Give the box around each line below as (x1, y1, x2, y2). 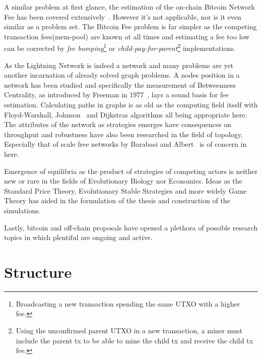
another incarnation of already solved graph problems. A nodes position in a (4, 70, 240, 80)
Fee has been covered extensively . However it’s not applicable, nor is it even (4, 11, 241, 22)
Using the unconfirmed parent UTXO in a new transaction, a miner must (16, 325, 242, 336)
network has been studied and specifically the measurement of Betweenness (4, 79, 236, 90)
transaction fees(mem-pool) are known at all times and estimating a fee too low (4, 31, 250, 41)
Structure (4, 261, 72, 282)
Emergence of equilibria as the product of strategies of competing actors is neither (4, 165, 258, 176)
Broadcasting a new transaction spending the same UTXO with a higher (16, 298, 240, 309)
